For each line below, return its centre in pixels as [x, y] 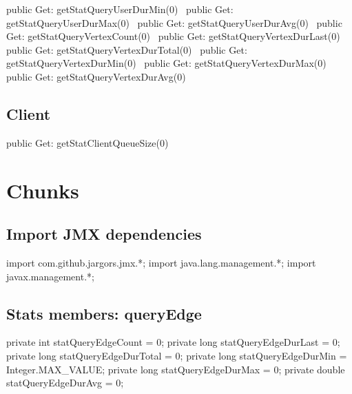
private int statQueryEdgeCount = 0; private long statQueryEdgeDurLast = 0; [173, 342]
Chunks [43, 190]
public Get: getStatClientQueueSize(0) [87, 142]
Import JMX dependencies [104, 234]
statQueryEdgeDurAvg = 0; [65, 383]
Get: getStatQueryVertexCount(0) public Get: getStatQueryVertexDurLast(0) [173, 36]
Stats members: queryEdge [104, 313]
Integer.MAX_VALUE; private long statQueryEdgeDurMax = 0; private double [176, 369]
